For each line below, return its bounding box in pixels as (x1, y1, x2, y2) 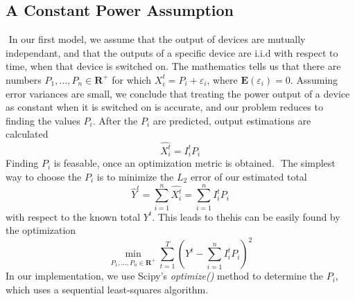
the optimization (6, 223, 76, 237)
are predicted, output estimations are (153, 113, 311, 127)
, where (207, 72, 238, 86)
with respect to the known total (6, 209, 141, 224)
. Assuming (290, 72, 338, 86)
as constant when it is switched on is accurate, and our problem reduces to (6, 100, 323, 114)
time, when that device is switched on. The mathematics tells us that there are (6, 59, 341, 73)
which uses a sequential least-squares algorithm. (6, 282, 209, 296)
